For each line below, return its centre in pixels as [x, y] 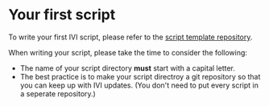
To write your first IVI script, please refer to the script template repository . [130, 37]
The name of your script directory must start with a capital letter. [127, 68]
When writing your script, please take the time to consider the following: [128, 52]
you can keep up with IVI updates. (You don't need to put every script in [139, 85]
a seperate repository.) [58, 93]
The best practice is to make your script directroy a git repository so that [140, 76]
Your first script [62, 15]
